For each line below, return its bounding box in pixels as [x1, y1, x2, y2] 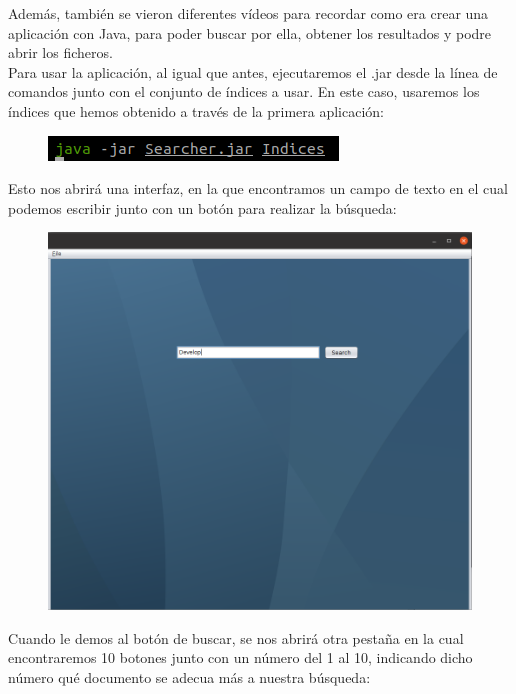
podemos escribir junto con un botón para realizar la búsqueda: [8, 197, 397, 218]
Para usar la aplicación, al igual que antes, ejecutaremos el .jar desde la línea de [8, 61, 498, 82]
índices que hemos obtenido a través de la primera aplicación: [8, 100, 384, 121]
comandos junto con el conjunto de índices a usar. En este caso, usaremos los [8, 81, 480, 102]
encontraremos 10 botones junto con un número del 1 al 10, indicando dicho [8, 647, 473, 668]
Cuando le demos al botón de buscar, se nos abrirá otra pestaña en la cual [8, 627, 464, 648]
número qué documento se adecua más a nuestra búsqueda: [8, 667, 371, 688]
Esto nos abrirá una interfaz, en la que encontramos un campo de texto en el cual [8, 178, 508, 199]
